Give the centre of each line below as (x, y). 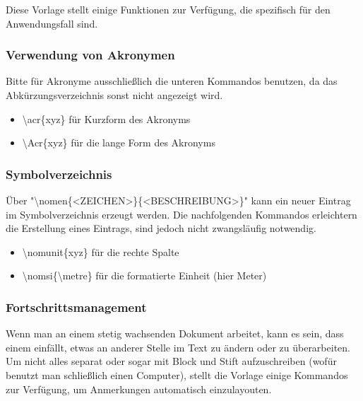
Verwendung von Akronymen (90, 55)
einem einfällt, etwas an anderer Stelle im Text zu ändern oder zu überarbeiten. (178, 347)
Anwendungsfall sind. (52, 23)
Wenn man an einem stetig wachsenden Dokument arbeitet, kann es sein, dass (175, 333)
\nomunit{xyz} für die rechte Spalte (101, 251)
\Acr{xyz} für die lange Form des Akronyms (119, 143)
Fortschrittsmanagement (76, 307)
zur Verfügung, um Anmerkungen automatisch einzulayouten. (139, 389)
